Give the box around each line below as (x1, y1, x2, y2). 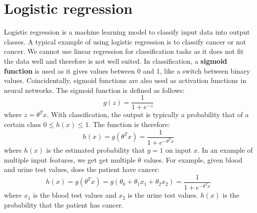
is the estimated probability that (46, 145, 145, 155)
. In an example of (197, 145, 253, 155)
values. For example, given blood (143, 154, 243, 165)
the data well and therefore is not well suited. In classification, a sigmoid (4, 55, 227, 66)
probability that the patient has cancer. (4, 199, 124, 210)
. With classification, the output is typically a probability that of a (46, 109, 249, 120)
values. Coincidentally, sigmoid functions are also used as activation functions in (4, 75, 247, 85)
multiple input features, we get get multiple (4, 154, 136, 165)
